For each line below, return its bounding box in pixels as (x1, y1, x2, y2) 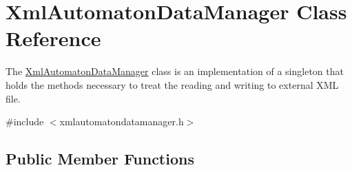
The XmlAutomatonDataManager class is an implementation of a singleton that (6, 64, 344, 78)
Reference (6, 24, 101, 52)
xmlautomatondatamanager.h (59, 114, 184, 129)
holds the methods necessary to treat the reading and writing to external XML (6, 77, 339, 92)
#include (6, 114, 44, 129)
